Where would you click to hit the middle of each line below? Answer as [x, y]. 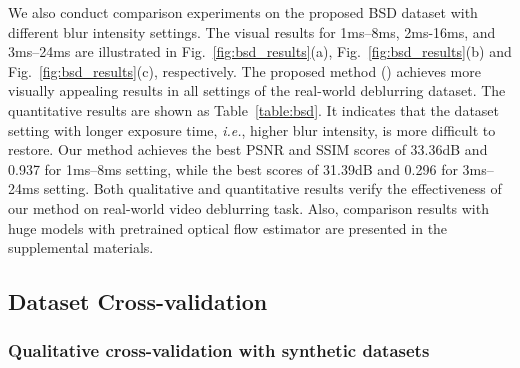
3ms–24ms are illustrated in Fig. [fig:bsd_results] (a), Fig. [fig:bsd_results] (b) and [260, 51]
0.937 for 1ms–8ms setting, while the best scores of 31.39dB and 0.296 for [233, 168]
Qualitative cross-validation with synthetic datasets [219, 350]
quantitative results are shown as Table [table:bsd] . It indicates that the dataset [254, 109]
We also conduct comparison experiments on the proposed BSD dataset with [243, 12]
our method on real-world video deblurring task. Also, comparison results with [248, 207]
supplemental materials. [81, 247]
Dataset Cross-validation [138, 301]
